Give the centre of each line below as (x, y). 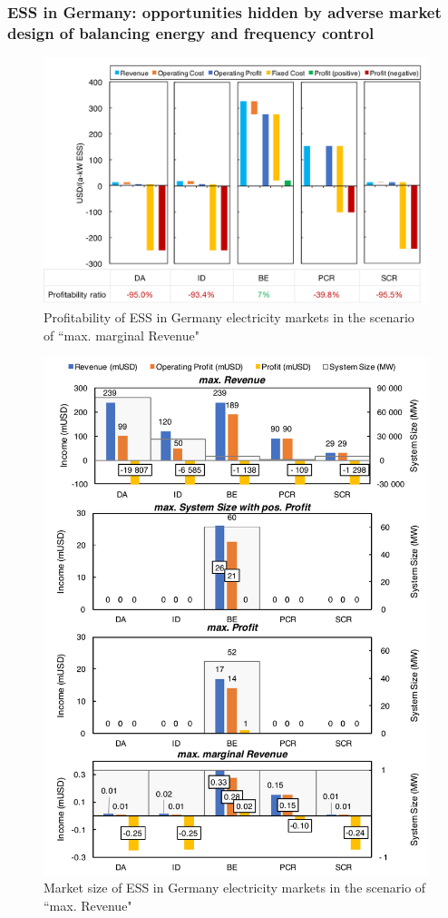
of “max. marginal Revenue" (122, 335)
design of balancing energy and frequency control (191, 32)
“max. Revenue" (88, 905)
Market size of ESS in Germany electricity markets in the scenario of (235, 888)
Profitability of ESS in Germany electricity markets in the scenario (229, 316)
